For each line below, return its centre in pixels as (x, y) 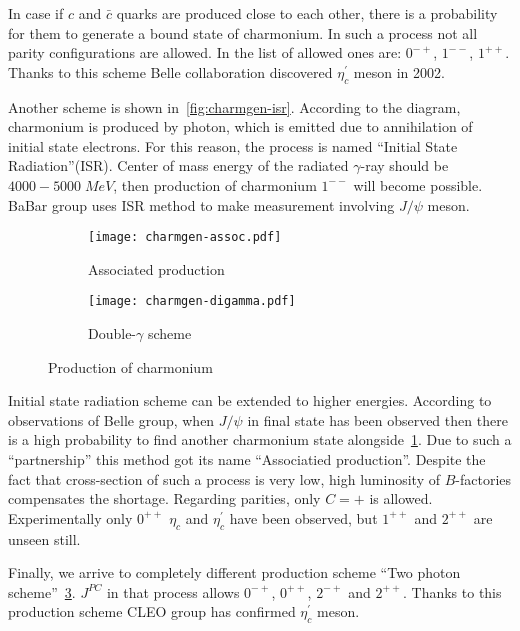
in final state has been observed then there (377, 419)
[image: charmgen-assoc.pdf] (185, 237)
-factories (483, 478)
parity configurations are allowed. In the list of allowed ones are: (205, 52)
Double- (112, 333)
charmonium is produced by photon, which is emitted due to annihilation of (240, 126)
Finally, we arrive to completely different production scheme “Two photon (234, 572)
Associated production (156, 268)
